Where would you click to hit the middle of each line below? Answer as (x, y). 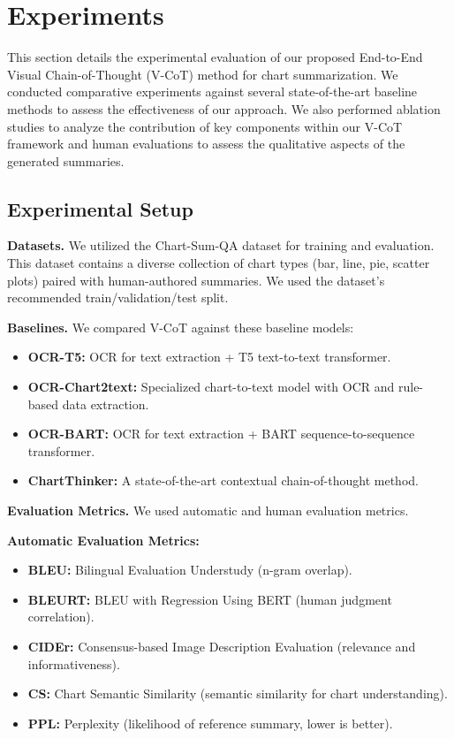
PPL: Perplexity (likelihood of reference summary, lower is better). (210, 723)
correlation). (61, 617)
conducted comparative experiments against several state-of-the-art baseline (212, 91)
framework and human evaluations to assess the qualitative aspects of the (206, 144)
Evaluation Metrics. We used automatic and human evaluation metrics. (208, 510)
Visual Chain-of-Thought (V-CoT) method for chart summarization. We (203, 74)
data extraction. (106, 404)
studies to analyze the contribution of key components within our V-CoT (205, 126)
